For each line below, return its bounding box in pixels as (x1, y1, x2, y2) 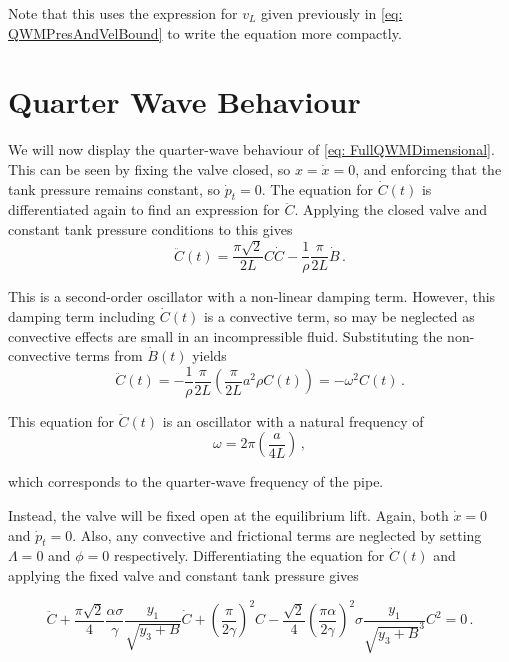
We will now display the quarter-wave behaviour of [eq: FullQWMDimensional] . (8, 139, 495, 160)
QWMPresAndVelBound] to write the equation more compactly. (8, 22, 402, 43)
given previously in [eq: (261, 3, 403, 23)
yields (192, 345, 227, 366)
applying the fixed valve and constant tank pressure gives (8, 564, 359, 585)
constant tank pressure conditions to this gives (8, 218, 293, 239)
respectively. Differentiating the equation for (113, 545, 385, 566)
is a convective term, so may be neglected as (203, 305, 475, 326)
